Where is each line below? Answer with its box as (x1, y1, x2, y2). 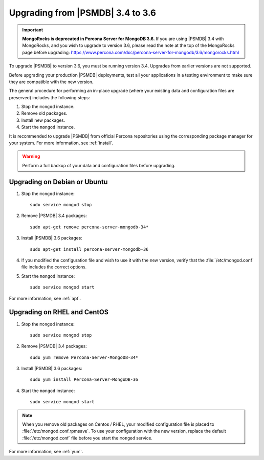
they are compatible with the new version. (9, 79, 94, 85)
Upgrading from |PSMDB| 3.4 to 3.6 (9, 7, 156, 18)
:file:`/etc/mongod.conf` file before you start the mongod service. (22, 435, 153, 441)
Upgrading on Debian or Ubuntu (9, 177, 108, 186)
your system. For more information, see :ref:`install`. (9, 140, 113, 146)
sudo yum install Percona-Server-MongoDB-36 (30, 377, 139, 382)
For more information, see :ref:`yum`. (9, 449, 83, 455)
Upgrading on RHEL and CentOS (9, 308, 109, 316)
